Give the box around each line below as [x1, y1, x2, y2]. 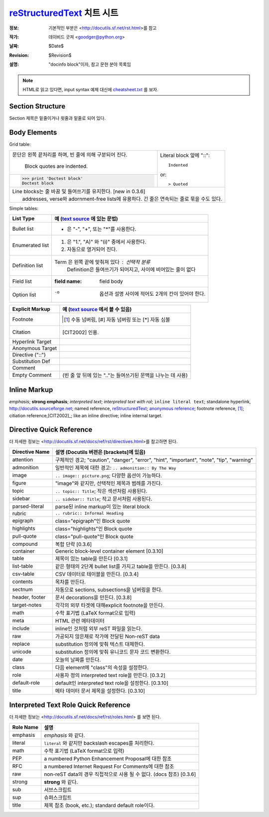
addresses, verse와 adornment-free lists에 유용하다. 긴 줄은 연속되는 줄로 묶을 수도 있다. [22, 195, 223, 202]
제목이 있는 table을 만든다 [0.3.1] [55, 555, 128, 562]
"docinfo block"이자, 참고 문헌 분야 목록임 [48, 61, 132, 67]
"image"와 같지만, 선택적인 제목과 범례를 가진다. [55, 479, 162, 486]
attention [12, 456, 33, 463]
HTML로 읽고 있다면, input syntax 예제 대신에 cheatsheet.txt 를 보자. [22, 86, 159, 92]
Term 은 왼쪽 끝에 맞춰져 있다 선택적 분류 [54, 259, 150, 266]
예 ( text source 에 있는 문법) [54, 216, 118, 223]
